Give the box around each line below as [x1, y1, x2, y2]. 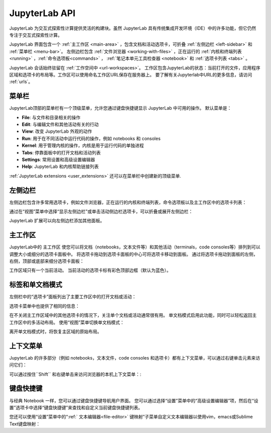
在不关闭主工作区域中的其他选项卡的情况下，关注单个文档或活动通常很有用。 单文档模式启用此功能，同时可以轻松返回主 [9, 312, 257, 318]
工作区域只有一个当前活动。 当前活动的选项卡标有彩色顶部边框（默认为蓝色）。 [9, 267, 171, 274]
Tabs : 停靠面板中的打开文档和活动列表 [22, 149, 101, 155]
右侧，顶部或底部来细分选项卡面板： [9, 258, 84, 264]
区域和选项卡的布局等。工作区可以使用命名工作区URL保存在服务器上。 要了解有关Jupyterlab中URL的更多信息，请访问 [9, 71, 252, 77]
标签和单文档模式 [9, 281, 62, 289]
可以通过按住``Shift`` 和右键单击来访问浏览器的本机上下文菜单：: [9, 371, 142, 377]
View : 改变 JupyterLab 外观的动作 [22, 128, 92, 134]
